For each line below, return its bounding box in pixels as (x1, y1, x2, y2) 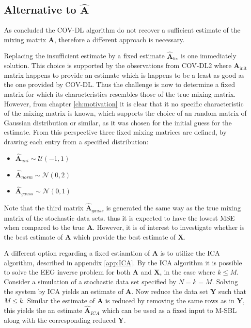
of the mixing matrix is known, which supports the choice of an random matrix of (4, 108, 247, 118)
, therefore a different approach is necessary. (54, 34, 185, 44)
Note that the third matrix (4, 203, 84, 213)
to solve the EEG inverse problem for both (4, 267, 130, 277)
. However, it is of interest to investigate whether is (93, 222, 245, 232)
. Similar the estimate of (23, 295, 95, 306)
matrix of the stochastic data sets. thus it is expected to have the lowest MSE (4, 212, 235, 223)
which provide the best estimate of (73, 231, 176, 242)
